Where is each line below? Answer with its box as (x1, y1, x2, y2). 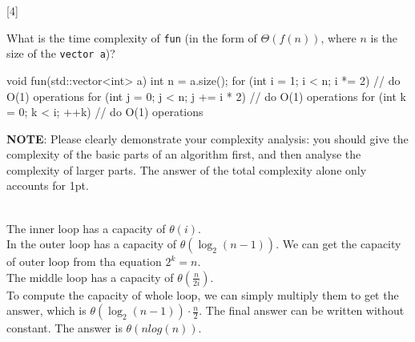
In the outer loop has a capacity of (6, 235, 177, 252)
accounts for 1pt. (6, 177, 89, 194)
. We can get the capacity (276, 235, 401, 252)
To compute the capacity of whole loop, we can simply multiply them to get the (6, 286, 399, 303)
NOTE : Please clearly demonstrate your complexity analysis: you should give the (6, 130, 409, 147)
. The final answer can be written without (199, 302, 405, 319)
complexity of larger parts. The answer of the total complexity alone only (6, 161, 367, 178)
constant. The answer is (6, 320, 123, 336)
